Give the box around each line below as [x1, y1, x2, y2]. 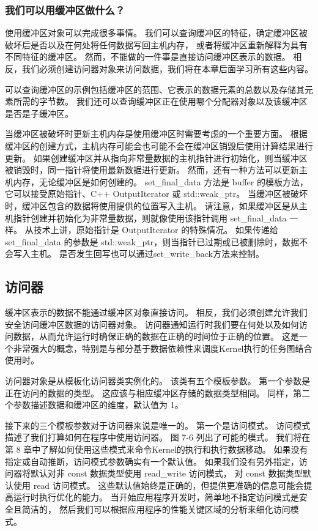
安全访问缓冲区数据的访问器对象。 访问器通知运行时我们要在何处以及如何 [5, 317, 299, 330]
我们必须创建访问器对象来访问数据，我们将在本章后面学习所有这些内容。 [21, 62, 313, 75]
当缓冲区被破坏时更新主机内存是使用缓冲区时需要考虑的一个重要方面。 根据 [5, 127, 308, 140]
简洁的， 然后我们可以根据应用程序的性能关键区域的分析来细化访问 [21, 503, 290, 516]
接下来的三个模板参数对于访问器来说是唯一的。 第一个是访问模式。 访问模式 [5, 418, 311, 431]
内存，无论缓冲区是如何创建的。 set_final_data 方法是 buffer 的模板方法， [13, 175, 308, 188]
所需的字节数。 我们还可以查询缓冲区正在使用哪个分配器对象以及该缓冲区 [13, 95, 308, 108]
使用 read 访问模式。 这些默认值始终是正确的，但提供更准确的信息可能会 [13, 478, 304, 491]
